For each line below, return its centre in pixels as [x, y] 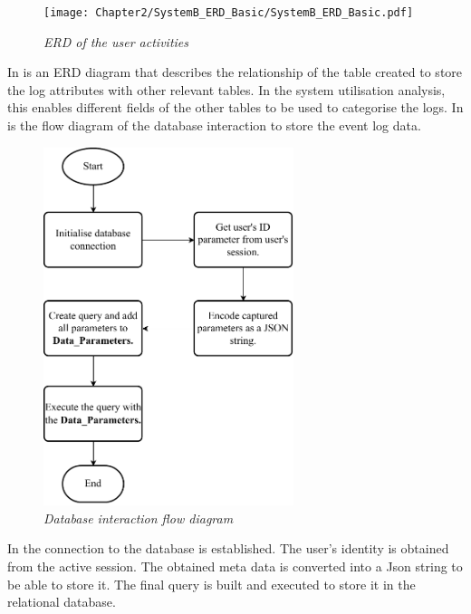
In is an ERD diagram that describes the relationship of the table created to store [235, 72]
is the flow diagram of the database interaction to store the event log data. [214, 125]
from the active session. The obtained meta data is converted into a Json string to [235, 566]
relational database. [62, 602]
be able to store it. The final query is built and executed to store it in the [211, 584]
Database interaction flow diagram [139, 518]
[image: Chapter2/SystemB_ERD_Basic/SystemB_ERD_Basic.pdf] [229, 13]
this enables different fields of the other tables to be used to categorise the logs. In [235, 107]
